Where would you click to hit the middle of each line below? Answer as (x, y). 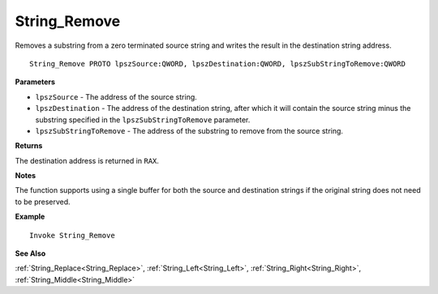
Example (30, 217)
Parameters (35, 82)
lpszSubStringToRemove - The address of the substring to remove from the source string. (189, 130)
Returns (29, 146)
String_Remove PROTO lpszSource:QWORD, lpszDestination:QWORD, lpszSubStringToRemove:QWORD (217, 64)
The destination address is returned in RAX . (87, 160)
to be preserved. (43, 202)
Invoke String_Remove (72, 235)
